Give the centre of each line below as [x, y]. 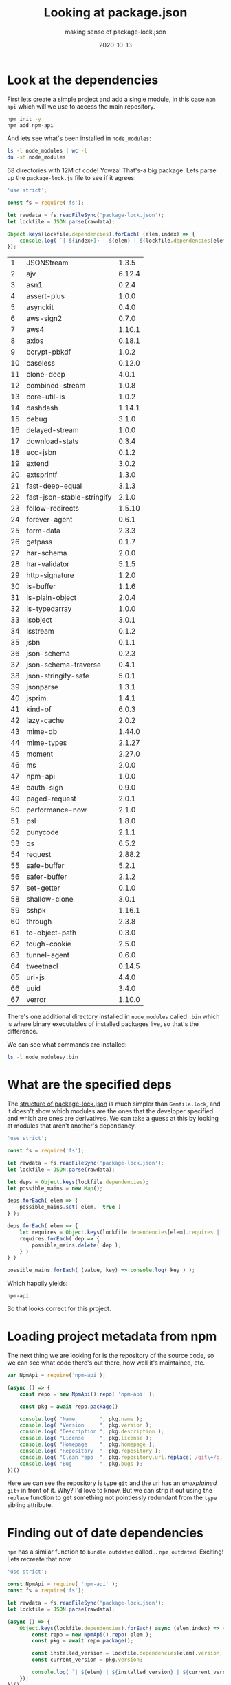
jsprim [36, 698]
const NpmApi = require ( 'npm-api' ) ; [63, 1584]
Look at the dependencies [83, 80]
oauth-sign [45, 788]
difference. [23, 1031]
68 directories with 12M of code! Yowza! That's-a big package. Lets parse [112, 170]
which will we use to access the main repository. [87, 106]
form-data [43, 531]
